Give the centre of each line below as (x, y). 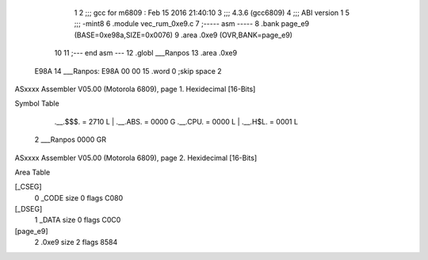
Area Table (32, 172)
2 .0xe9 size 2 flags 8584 (76, 243)
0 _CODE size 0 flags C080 (79, 197)
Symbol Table (37, 104)
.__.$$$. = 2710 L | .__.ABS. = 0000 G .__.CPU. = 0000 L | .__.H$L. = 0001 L (176, 121)
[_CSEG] (29, 187)
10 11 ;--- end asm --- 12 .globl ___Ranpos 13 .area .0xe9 (146, 53)
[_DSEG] (29, 209)
